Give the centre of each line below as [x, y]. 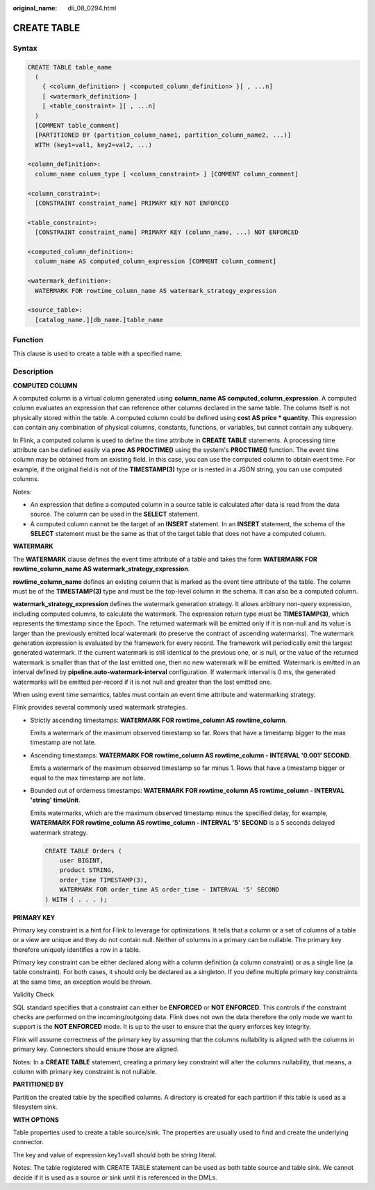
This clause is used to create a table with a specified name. [98, 353]
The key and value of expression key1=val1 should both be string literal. [115, 1155]
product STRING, [87, 870]
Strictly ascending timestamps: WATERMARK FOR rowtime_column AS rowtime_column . [159, 720]
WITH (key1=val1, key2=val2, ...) [94, 145]
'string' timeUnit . [55, 800]
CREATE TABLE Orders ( [83, 851]
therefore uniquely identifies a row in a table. [77, 949]
